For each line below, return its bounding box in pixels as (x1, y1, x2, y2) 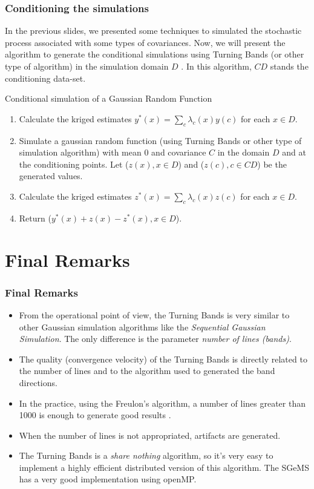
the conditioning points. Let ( (19, 157, 129, 170)
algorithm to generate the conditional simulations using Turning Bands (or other (5, 48, 304, 61)
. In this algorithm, (181, 60, 252, 72)
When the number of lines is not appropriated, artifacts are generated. (19, 428, 281, 441)
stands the (270, 60, 309, 72)
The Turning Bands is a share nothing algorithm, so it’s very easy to (19, 449, 273, 462)
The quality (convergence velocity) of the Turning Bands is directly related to (19, 352, 307, 365)
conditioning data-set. (5, 71, 86, 84)
